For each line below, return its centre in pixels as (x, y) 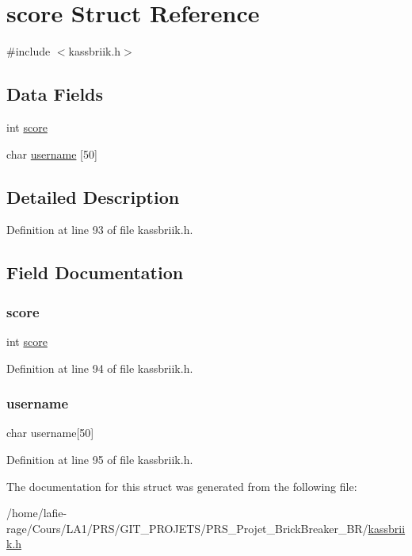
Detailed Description (93, 196)
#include (29, 51)
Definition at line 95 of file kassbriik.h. (100, 459)
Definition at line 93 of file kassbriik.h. (100, 230)
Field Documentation (95, 272)
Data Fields (55, 94)
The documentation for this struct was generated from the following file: (182, 486)
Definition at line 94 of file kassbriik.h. (100, 368)
